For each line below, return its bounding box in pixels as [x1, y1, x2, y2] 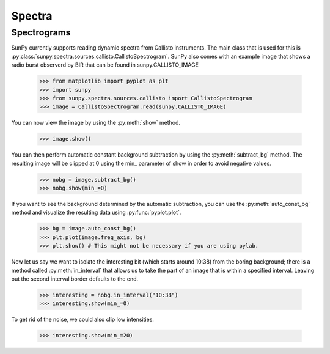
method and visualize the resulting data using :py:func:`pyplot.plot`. [11, 208, 182, 216]
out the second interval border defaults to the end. [11, 275, 139, 282]
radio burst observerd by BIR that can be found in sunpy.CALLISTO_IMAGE [11, 61, 199, 68]
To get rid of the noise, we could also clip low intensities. [11, 315, 154, 323]
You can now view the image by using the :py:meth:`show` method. [11, 119, 180, 127]
